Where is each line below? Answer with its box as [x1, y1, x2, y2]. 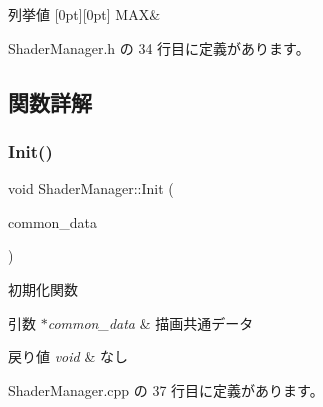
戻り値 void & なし [8, 346, 128, 367]
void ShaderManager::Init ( [8, 178, 174, 199]
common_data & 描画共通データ [47, 312, 254, 333]
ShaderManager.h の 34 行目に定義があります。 [8, 37, 310, 58]
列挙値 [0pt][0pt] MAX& [8, 4, 161, 24]
